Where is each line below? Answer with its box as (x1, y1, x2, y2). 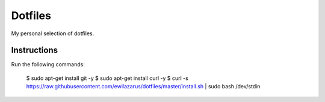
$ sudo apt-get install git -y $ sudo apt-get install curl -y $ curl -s (26, 75, 189, 82)
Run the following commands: (11, 61, 85, 68)
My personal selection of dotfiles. (11, 30, 94, 37)
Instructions (11, 45, 58, 55)
